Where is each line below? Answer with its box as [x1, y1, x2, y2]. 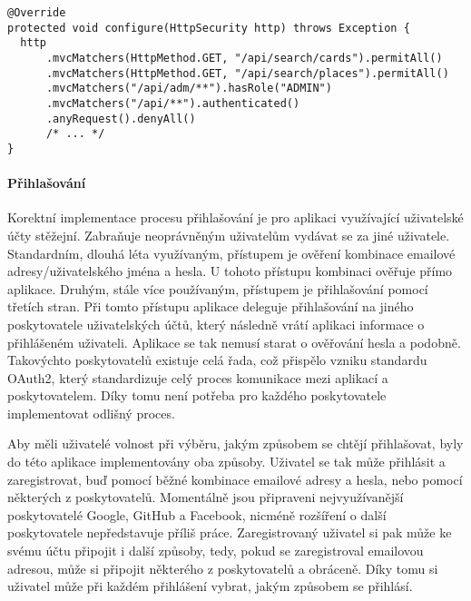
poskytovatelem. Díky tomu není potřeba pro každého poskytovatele [7, 386, 387, 405]
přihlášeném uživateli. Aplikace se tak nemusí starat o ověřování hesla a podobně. [7, 332, 461, 351]
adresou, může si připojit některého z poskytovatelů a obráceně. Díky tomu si [7, 558, 438, 577]
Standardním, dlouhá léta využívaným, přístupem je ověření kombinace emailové [7, 243, 456, 262]
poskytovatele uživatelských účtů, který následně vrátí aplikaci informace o [7, 314, 425, 333]
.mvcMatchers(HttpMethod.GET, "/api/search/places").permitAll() [45, 66, 449, 80]
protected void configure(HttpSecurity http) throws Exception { [7, 21, 410, 34]
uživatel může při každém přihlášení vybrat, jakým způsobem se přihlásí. [7, 576, 413, 596]
